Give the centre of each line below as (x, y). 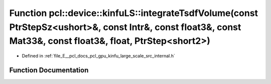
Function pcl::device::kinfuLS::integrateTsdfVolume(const (134, 13)
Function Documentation (49, 70)
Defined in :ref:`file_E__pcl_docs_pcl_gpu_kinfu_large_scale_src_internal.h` (99, 56)
